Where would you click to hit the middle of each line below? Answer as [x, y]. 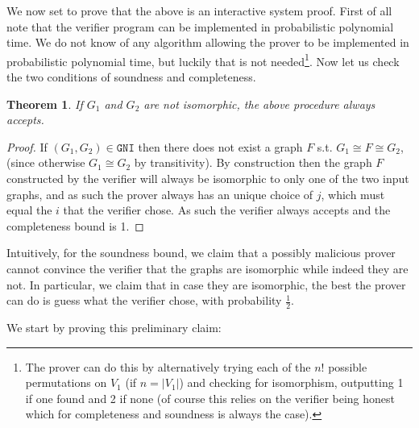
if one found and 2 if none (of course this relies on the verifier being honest [210, 398]
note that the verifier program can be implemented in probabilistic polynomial [200, 26]
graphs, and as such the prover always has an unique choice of [160, 194]
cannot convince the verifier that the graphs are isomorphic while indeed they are [207, 268]
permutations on [66, 382]
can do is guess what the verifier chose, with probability [144, 300]
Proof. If [27, 146]
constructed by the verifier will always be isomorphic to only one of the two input [208, 178]
